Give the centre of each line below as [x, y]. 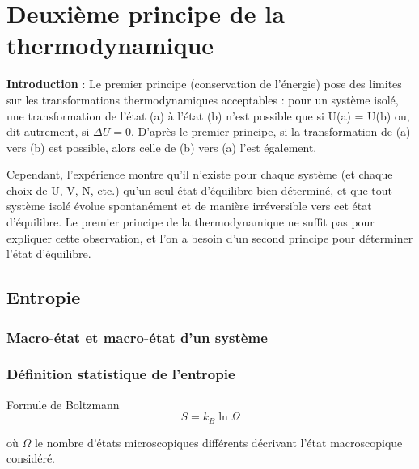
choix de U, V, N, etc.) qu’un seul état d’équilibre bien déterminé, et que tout [199, 190]
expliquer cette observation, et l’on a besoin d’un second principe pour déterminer [210, 237]
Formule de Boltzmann [63, 404]
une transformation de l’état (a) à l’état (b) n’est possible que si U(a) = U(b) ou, [208, 115]
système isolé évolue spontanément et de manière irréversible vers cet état [189, 206]
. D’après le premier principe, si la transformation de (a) [271, 131]
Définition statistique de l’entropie [121, 374]
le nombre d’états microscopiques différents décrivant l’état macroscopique [218, 442]
